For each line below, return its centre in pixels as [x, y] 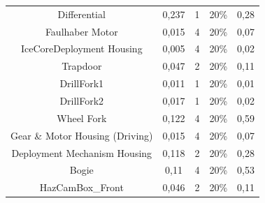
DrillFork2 [82, 100]
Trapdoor [82, 66]
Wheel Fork [82, 118]
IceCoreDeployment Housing [81, 48]
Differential [81, 14]
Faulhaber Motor [81, 31]
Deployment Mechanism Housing [82, 152]
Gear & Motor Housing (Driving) [82, 135]
